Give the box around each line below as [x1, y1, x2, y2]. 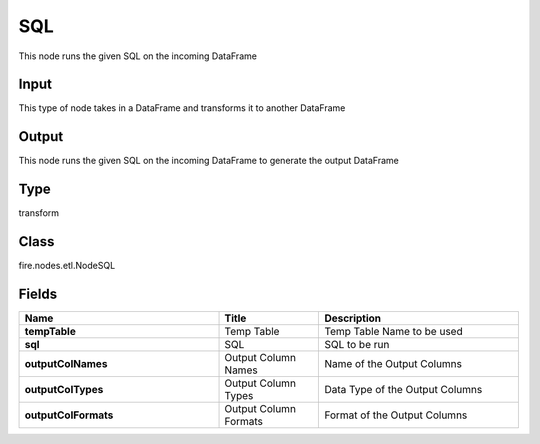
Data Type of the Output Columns [324, 383, 483, 397]
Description [324, 311, 382, 325]
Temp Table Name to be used [324, 325, 464, 339]
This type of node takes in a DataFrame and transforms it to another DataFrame [18, 102, 346, 114]
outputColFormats [24, 408, 114, 422]
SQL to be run [324, 338, 390, 352]
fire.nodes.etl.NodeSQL [18, 260, 116, 272]
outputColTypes [24, 383, 104, 397]
